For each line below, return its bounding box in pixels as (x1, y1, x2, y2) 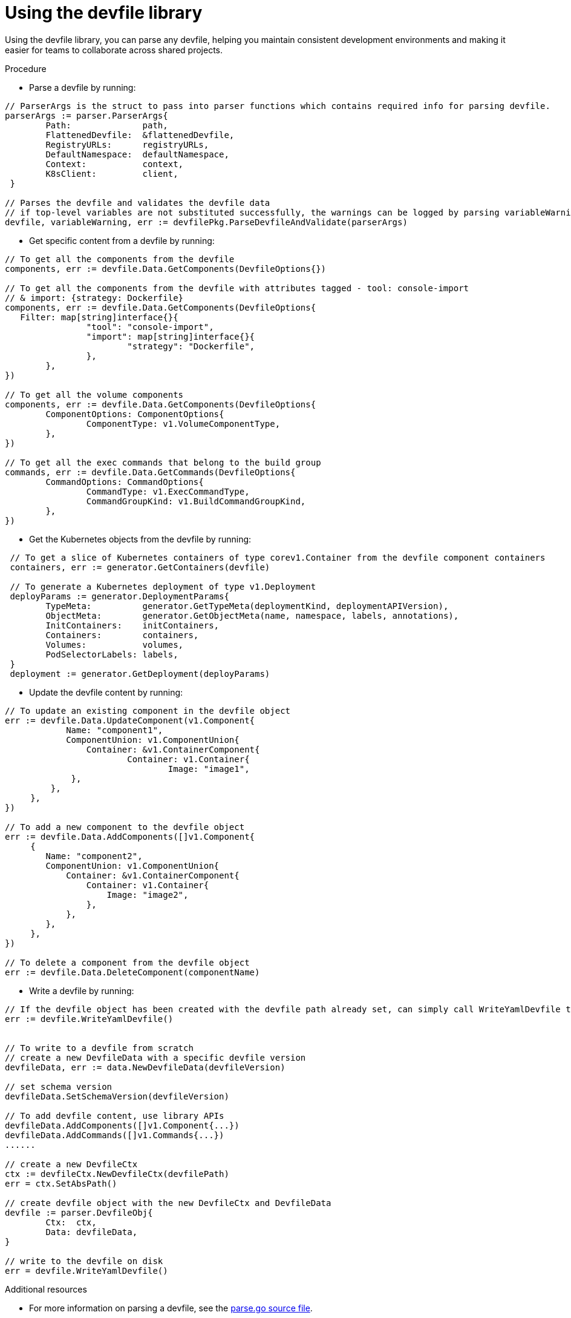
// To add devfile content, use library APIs (5, 1110, 224, 1121)
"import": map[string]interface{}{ (86, 331, 255, 341)
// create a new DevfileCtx (5, 1159, 138, 1169)
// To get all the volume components (5, 389, 184, 400)
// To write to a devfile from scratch (5, 1043, 194, 1053)
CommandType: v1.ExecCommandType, (86, 486, 250, 496)
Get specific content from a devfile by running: (29, 235, 215, 246)
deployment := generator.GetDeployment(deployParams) (10, 668, 270, 679)
